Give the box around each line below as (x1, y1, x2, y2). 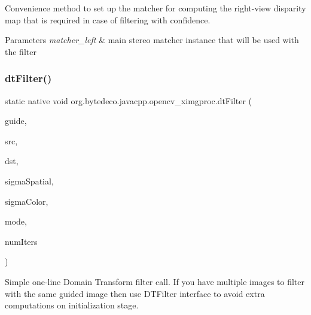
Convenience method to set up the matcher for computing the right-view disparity (5, 2, 306, 14)
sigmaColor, (5, 195, 48, 207)
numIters (5, 235, 38, 247)
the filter (5, 45, 36, 57)
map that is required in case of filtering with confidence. (5, 13, 211, 26)
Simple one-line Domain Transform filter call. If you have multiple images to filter (5, 275, 305, 287)
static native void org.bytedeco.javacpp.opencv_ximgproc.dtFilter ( (5, 94, 252, 107)
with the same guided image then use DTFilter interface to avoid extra (5, 287, 265, 299)
